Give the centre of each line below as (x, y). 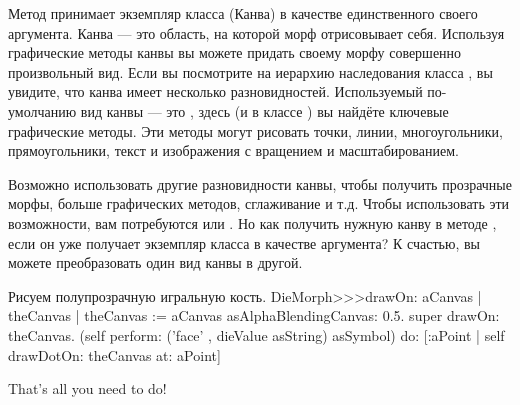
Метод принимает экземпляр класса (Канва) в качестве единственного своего (243, 13)
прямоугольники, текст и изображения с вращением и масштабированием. (233, 150)
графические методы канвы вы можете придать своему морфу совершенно (235, 52)
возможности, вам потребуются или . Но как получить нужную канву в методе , (252, 222)
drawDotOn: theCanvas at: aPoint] (114, 354)
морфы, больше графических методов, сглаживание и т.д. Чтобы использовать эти (259, 203)
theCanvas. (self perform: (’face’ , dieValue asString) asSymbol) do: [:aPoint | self (256, 334)
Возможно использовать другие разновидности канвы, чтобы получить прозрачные (260, 183)
